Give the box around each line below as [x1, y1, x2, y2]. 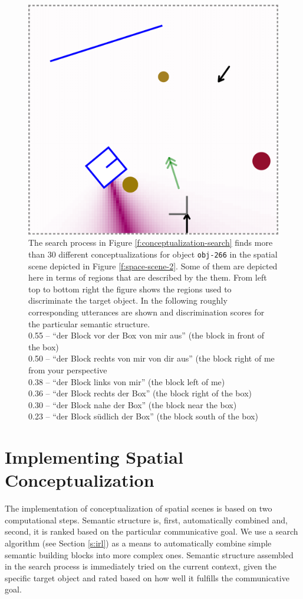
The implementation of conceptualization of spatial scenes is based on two [5, 502, 272, 515]
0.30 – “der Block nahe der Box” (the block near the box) [28, 398, 237, 411]
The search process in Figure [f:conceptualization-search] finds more [28, 236, 273, 249]
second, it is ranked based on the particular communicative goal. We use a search [5, 525, 298, 538]
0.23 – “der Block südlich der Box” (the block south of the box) [28, 410, 258, 422]
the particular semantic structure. [28, 317, 150, 330]
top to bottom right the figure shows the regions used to [28, 282, 232, 295]
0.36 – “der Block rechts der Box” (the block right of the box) [28, 387, 252, 399]
